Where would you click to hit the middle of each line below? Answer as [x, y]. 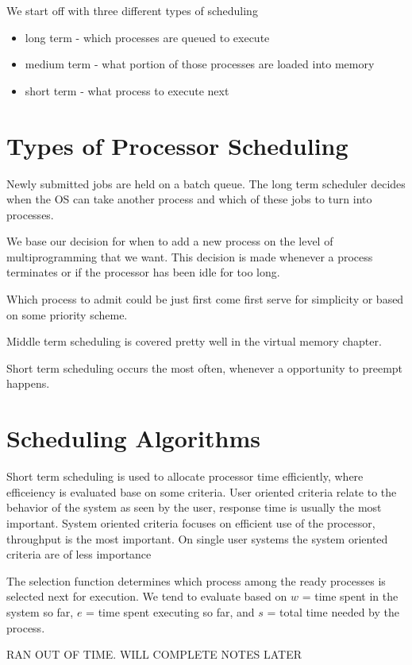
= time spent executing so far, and [170, 611]
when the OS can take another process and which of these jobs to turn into [189, 199]
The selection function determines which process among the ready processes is [196, 580]
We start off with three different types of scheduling [132, 10]
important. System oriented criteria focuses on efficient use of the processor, [191, 522]
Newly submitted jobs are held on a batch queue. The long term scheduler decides [206, 183]
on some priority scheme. [67, 314]
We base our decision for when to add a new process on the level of [170, 241]
